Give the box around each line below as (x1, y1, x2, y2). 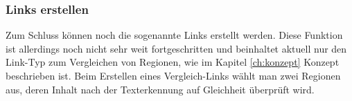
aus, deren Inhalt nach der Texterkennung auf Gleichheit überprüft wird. (6, 82, 315, 96)
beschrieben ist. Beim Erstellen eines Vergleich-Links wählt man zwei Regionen (6, 68, 341, 82)
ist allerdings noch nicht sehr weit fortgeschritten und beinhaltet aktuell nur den (6, 41, 347, 55)
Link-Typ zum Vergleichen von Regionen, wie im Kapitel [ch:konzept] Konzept (6, 55, 340, 69)
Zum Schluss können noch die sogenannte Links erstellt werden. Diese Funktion (6, 28, 343, 42)
